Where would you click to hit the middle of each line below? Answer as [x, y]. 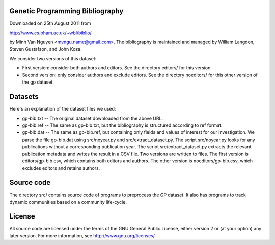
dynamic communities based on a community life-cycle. [68, 202]
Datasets [24, 97]
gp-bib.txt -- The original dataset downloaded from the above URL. [92, 118]
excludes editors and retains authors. [61, 168]
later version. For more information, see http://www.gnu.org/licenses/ [82, 236]
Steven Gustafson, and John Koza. [46, 49]
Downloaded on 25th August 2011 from [50, 23]
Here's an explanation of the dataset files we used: [63, 109]
